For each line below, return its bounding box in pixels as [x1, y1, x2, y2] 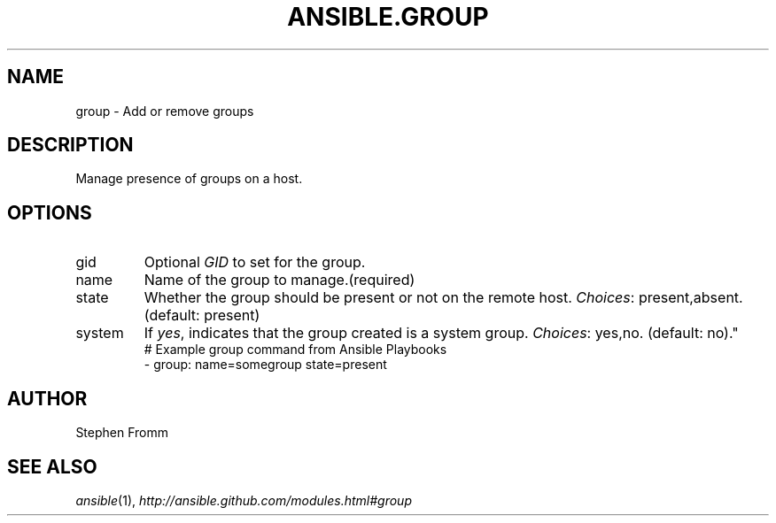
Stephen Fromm [75, 425, 169, 441]
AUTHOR [7, 387, 88, 410]
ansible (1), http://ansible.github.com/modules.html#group [75, 492, 412, 508]
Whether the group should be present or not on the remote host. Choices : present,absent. [144, 288, 743, 307]
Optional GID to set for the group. [144, 253, 366, 272]
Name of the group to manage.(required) [144, 271, 415, 289]
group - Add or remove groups [75, 103, 254, 119]
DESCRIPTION [7, 134, 134, 157]
